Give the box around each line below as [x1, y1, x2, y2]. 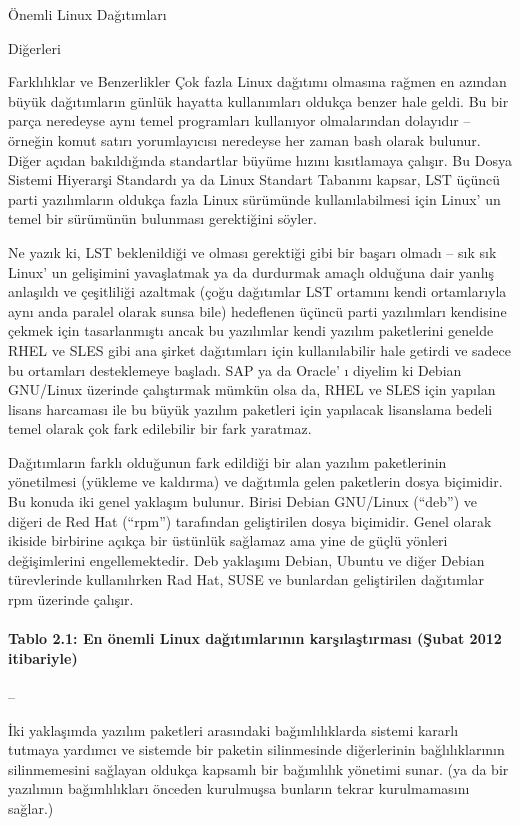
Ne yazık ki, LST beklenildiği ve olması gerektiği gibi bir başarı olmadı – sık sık [8, 241, 497, 262]
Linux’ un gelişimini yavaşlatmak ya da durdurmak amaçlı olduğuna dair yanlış [8, 261, 494, 282]
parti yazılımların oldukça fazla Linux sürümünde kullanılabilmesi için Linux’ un [8, 188, 501, 209]
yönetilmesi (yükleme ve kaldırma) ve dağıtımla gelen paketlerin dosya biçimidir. [8, 471, 503, 492]
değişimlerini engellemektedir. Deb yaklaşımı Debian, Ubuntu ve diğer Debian [8, 549, 485, 570]
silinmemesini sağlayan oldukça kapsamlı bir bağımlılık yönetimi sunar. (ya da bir [8, 758, 509, 779]
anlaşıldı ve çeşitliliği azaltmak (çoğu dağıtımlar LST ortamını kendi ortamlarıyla [8, 281, 507, 302]
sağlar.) [8, 797, 54, 818]
